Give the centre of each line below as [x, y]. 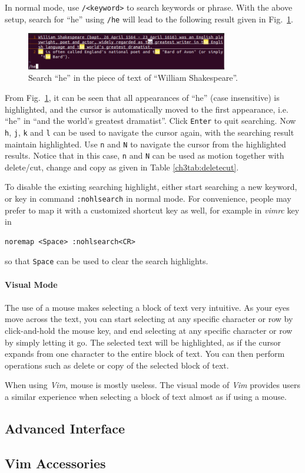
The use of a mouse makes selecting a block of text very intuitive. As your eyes [147, 307]
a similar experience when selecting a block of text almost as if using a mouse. [146, 397]
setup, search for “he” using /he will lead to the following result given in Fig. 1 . [149, 19]
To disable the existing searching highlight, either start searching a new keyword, [151, 187]
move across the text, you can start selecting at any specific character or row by [149, 319]
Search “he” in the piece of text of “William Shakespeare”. [133, 78]
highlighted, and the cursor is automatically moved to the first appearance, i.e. [147, 109]
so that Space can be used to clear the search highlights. [107, 261]
